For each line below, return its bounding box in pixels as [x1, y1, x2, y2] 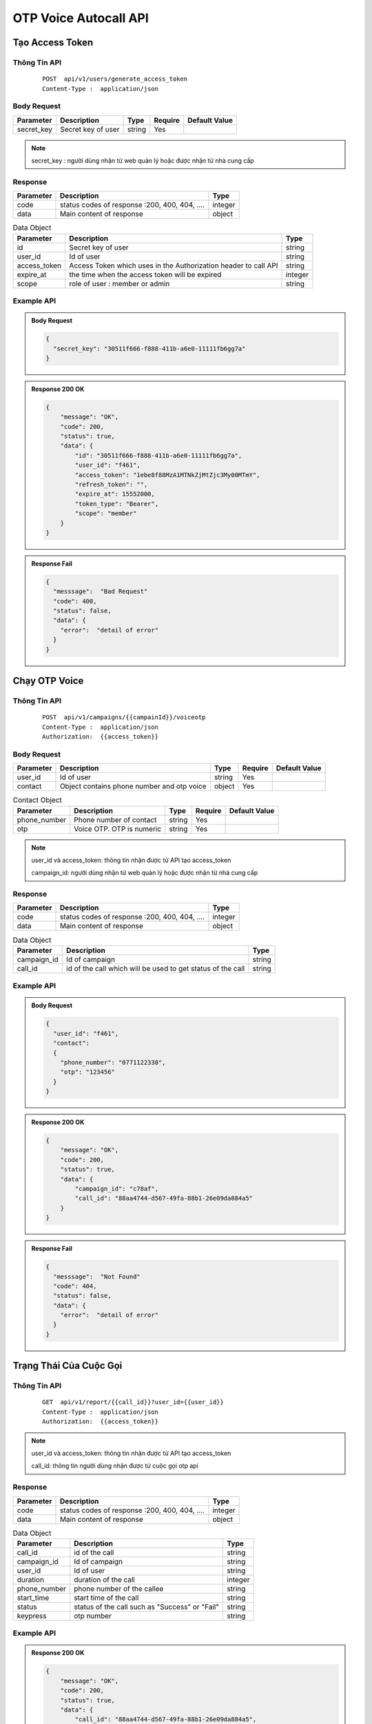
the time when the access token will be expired [69, 270, 222, 279]
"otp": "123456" [60, 1068, 115, 1076]
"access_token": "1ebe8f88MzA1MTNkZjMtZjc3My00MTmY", [74, 471, 260, 479]
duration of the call [73, 1574, 136, 1584]
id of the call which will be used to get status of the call [66, 963, 245, 973]
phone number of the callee [73, 1583, 164, 1593]
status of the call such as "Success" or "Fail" [73, 1602, 220, 1612]
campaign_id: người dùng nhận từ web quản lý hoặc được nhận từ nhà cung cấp [31, 869, 258, 877]
